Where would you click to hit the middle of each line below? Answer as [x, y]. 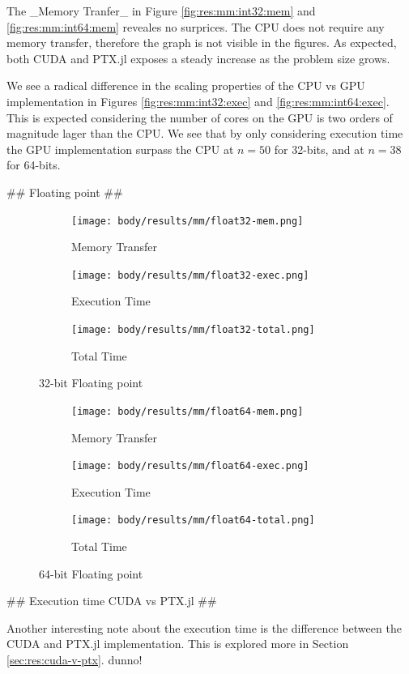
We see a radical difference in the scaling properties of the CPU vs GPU [186, 85]
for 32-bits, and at [319, 149]
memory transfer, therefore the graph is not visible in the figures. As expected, [202, 43]
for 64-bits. [34, 165]
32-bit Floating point [91, 383]
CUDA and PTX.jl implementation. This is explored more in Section [178, 644]
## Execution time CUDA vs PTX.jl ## [112, 601]
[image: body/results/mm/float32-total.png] [193, 330]
